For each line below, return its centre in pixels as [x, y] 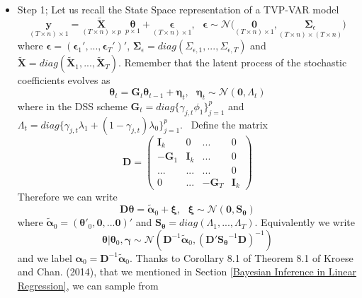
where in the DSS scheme [72, 106]
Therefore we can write [67, 197]
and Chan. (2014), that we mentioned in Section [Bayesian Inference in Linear [187, 272]
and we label [45, 257]
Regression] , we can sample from [88, 285]
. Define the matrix [224, 124]
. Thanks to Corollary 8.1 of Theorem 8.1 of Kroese [241, 257]
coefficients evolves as [64, 80]
